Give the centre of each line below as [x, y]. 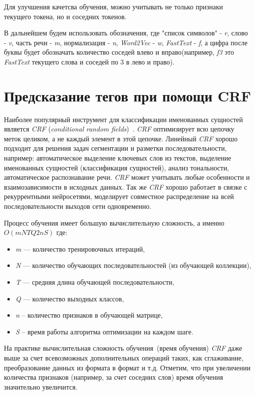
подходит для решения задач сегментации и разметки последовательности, [115, 148]
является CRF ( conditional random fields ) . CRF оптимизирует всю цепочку [119, 129]
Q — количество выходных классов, [70, 298]
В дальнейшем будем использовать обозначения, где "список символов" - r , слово [126, 33]
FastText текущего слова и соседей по [61, 61]
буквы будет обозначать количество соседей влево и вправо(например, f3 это [119, 52]
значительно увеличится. [41, 386]
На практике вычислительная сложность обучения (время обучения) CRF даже [123, 348]
